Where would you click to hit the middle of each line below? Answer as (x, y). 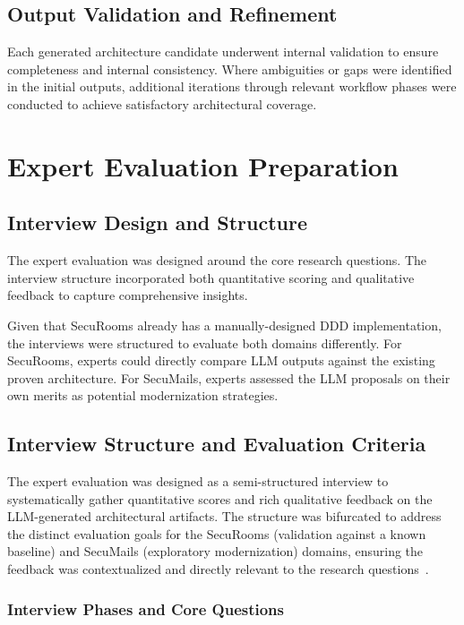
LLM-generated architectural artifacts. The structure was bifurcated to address (224, 516)
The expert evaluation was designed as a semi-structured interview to (198, 481)
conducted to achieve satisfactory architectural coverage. (162, 103)
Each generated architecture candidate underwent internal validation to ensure (223, 51)
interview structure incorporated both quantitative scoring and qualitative (211, 277)
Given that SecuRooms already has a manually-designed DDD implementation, (224, 325)
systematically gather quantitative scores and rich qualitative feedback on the (220, 498)
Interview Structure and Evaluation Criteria (217, 444)
